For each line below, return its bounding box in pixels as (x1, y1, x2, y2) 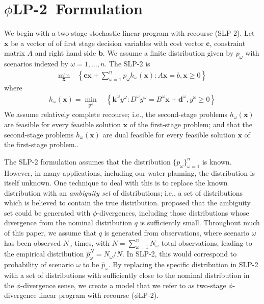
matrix (4, 48, 25, 58)
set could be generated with (4, 207, 91, 218)
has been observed (4, 237, 61, 248)
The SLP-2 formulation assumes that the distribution (4, 156, 171, 167)
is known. (202, 156, 232, 167)
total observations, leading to (161, 237, 252, 248)
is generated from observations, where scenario (104, 227, 250, 238)
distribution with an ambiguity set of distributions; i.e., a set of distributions (4, 187, 243, 198)
